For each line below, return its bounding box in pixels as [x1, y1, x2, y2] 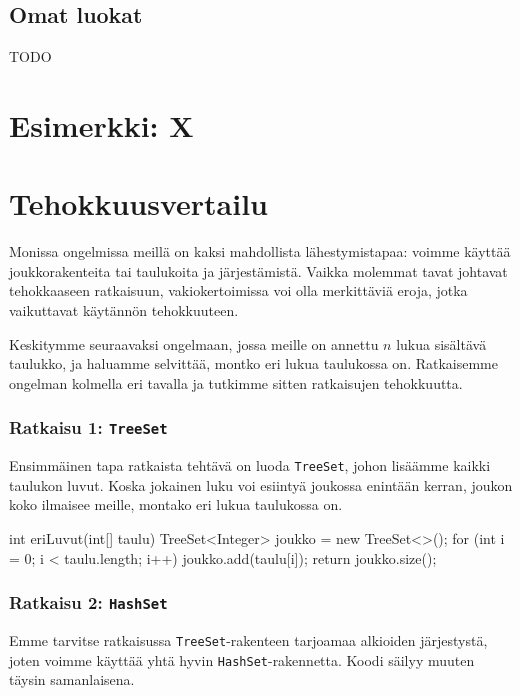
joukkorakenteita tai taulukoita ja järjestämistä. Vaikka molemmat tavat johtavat [9, 260, 508, 281]
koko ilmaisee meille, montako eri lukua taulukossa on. [9, 494, 343, 515]
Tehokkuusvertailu [9, 183, 269, 224]
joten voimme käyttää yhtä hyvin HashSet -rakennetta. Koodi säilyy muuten [9, 649, 475, 670]
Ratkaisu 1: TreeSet [9, 415, 168, 440]
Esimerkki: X [9, 104, 194, 145]
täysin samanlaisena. [9, 669, 135, 690]
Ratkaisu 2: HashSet [9, 590, 168, 615]
